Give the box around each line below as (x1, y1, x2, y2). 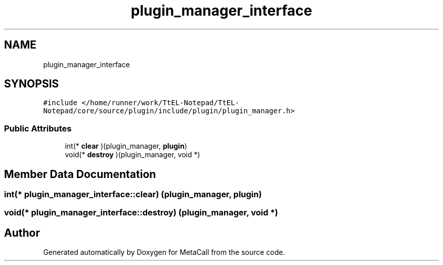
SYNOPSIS (4, 77, 59, 91)
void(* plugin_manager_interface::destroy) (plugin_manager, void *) (4, 207, 278, 218)
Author (4, 226, 40, 239)
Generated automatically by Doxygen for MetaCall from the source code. (43, 248, 285, 257)
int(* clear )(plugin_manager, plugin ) (65, 142, 187, 151)
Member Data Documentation (4, 167, 156, 181)
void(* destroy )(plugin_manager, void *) (65, 150, 200, 159)
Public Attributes (4, 123, 72, 134)
